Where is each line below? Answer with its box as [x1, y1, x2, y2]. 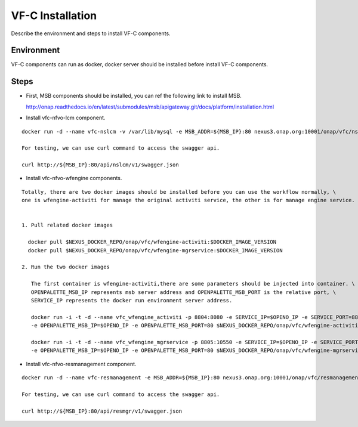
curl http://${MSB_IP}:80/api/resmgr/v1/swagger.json [21, 407, 182, 414]
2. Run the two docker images [21, 264, 110, 271]
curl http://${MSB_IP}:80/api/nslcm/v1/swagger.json [21, 162, 179, 168]
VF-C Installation [11, 9, 97, 22]
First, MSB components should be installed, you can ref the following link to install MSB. [26, 92, 242, 100]
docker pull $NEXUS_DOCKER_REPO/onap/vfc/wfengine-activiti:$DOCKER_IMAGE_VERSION [27, 239, 277, 246]
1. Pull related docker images [21, 222, 113, 229]
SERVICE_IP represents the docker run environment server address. [30, 297, 233, 304]
